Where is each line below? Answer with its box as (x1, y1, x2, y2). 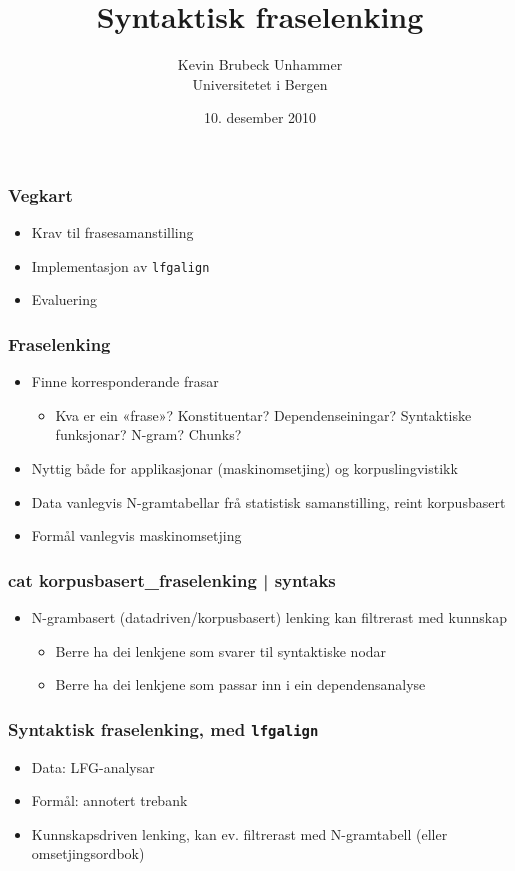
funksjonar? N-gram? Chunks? (55, 424, 242, 445)
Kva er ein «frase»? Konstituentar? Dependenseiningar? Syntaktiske (55, 404, 472, 425)
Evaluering (31, 289, 97, 310)
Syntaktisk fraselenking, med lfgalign (8, 716, 319, 741)
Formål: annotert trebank (31, 790, 188, 811)
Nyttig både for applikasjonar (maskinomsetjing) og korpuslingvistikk (31, 458, 458, 479)
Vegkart (8, 182, 73, 207)
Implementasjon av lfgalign (31, 255, 210, 276)
